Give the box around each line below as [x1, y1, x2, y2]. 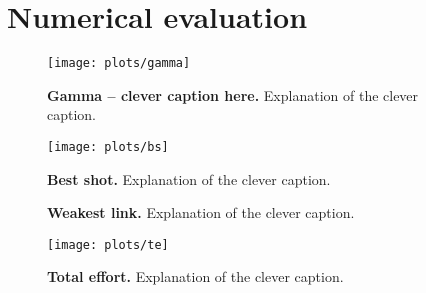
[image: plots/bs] [47, 139, 169, 154]
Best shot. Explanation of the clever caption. [47, 168, 331, 189]
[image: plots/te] [47, 237, 169, 252]
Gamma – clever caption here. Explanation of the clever [47, 84, 419, 105]
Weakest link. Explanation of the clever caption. [47, 202, 355, 223]
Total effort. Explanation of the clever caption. [47, 266, 344, 287]
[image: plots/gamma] [47, 56, 191, 71]
